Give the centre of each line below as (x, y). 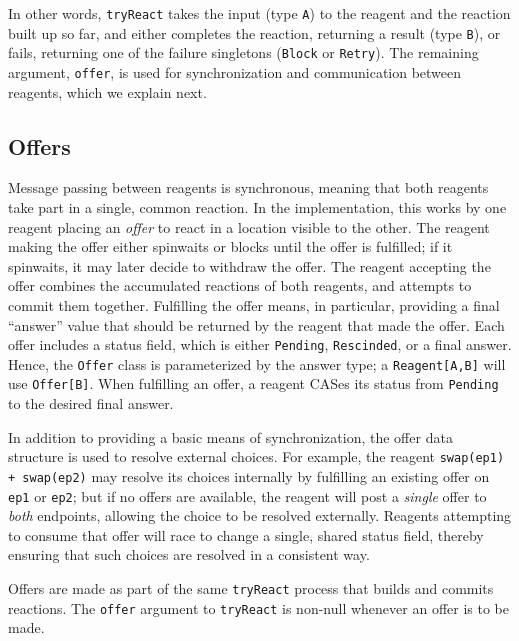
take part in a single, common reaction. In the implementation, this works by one (257, 207)
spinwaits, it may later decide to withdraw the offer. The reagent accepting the (249, 265)
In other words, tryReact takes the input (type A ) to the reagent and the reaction (259, 13)
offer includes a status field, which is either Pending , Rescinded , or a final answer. (260, 344)
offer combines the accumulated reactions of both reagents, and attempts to (240, 285)
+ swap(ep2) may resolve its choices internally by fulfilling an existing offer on (249, 475)
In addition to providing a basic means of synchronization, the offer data (230, 436)
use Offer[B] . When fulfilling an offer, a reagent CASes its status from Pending (253, 383)
